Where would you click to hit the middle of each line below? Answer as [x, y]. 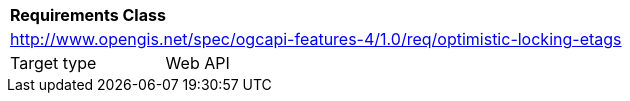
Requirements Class [88, 15]
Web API [197, 63]
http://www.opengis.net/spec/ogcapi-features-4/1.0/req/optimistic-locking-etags [316, 39]
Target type [53, 63]
